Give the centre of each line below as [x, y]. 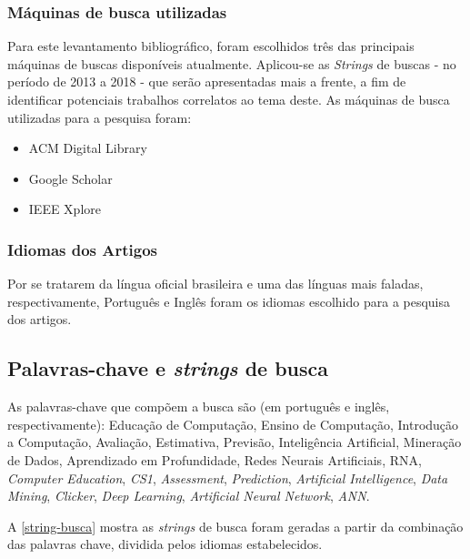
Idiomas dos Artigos [83, 249]
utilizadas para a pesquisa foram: [100, 117]
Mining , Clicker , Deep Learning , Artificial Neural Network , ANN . [189, 496]
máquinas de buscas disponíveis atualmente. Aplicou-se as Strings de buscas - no [232, 63]
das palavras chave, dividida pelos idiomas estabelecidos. [165, 544]
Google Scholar [70, 178]
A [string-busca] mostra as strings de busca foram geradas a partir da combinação [235, 526]
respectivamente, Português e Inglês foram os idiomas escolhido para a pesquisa [229, 301]
